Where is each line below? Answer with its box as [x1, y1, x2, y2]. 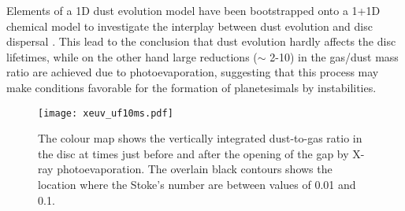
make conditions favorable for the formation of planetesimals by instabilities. [6, 79, 377, 95]
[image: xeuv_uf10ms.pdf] [38, 107, 173, 119]
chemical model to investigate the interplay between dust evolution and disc [6, 17, 373, 34]
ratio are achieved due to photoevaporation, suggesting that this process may [6, 64, 379, 80]
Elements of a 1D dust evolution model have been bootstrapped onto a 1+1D [6, 2, 381, 18]
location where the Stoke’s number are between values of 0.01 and [38, 176, 356, 192]
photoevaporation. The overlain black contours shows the [57, 161, 333, 177]
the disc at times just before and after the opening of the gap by [38, 145, 349, 161]
